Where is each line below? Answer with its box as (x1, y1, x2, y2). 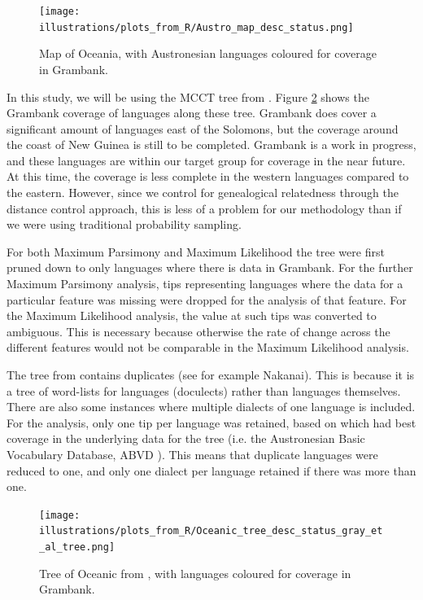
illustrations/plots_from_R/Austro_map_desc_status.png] (39, 21, 354, 33)
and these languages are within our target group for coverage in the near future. (7, 151, 406, 169)
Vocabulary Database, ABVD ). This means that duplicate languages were (7, 445, 378, 462)
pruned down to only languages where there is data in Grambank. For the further (7, 259, 413, 276)
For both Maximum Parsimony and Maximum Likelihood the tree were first (7, 243, 385, 260)
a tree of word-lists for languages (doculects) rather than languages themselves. (7, 382, 401, 399)
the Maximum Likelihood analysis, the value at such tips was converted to (7, 307, 377, 324)
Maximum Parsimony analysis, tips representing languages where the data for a (7, 275, 403, 292)
